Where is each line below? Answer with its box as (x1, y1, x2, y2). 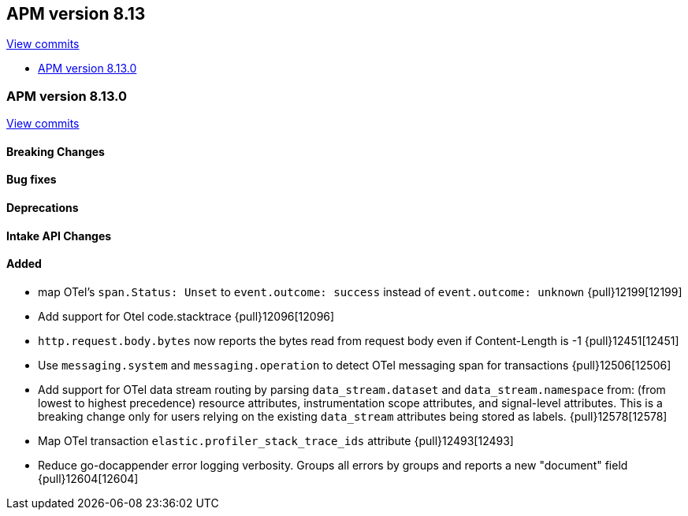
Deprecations (6, 201, 79, 214)
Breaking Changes (6, 144, 105, 158)
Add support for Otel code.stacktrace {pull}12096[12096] (38, 309, 335, 323)
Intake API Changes (6, 228, 112, 243)
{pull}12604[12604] (38, 471, 139, 485)
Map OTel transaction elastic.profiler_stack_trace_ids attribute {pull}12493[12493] (38, 433, 514, 447)
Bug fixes (6, 173, 57, 187)
